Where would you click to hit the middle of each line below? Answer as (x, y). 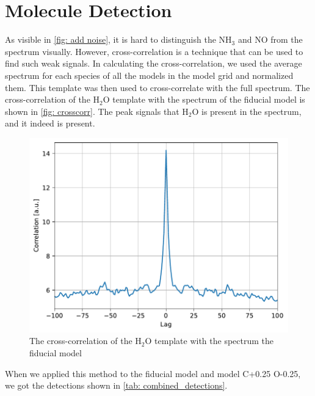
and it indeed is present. (50, 123)
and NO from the (270, 39)
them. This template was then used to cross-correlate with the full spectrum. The (157, 87)
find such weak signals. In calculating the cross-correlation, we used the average (154, 63)
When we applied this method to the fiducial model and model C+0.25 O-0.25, (153, 373)
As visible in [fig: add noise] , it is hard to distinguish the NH (118, 39)
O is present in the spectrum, (247, 111)
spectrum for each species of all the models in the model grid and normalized (149, 75)
